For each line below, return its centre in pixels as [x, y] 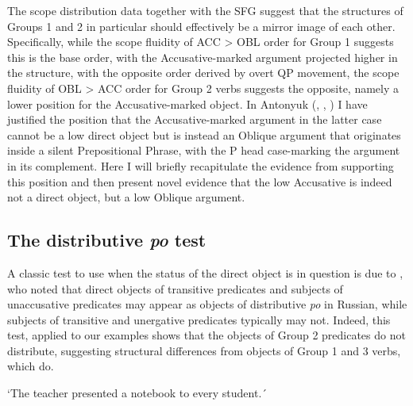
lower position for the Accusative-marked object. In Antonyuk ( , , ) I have [187, 103]
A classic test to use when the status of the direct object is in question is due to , [205, 272]
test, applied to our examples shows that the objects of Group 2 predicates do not [206, 335]
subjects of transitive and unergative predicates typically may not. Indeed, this [199, 319]
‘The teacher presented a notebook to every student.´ [137, 393]
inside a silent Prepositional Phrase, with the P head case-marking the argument [204, 150]
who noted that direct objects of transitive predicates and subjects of [175, 288]
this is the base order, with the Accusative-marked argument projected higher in [203, 57]
